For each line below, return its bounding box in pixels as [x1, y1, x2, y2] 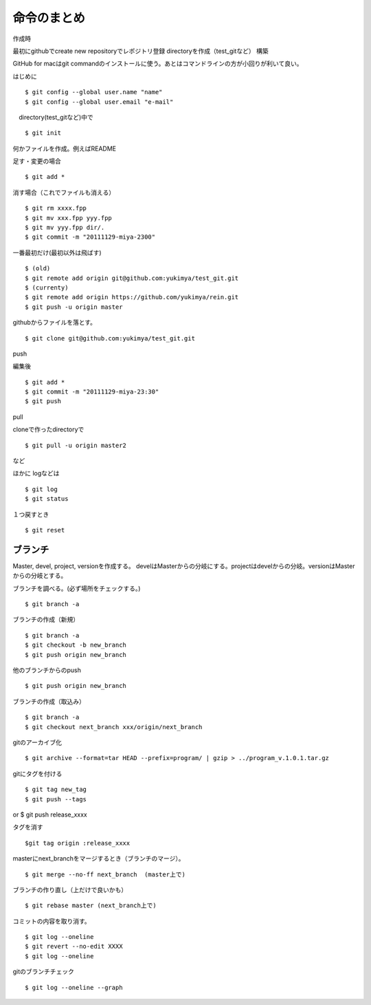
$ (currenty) [25, 283, 69, 292]
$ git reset [25, 526, 65, 534]
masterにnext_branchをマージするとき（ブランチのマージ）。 [12, 854, 185, 863]
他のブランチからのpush [12, 666, 82, 674]
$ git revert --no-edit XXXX [25, 942, 123, 951]
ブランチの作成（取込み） [12, 697, 85, 705]
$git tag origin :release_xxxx [25, 839, 131, 847]
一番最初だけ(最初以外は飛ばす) [12, 248, 102, 257]
